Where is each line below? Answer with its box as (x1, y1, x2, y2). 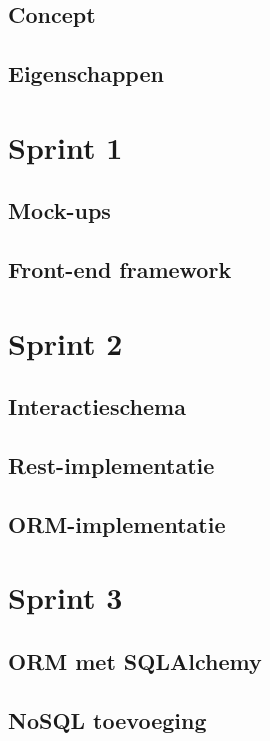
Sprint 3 (8, 577, 123, 618)
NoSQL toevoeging (8, 704, 207, 735)
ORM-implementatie (8, 508, 226, 539)
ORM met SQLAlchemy (8, 645, 262, 676)
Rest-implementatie (8, 450, 215, 481)
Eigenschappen (8, 58, 164, 89)
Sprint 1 (8, 126, 123, 167)
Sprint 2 (8, 322, 123, 363)
